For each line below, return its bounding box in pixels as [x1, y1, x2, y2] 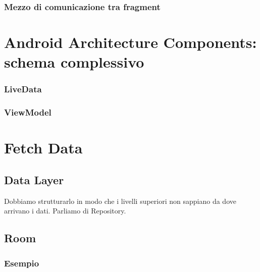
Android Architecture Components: [4, 32, 257, 52]
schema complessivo [4, 51, 144, 72]
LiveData [4, 83, 42, 95]
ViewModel [4, 106, 51, 119]
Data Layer [4, 172, 64, 187]
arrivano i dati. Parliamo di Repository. [4, 205, 126, 216]
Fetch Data [4, 137, 83, 158]
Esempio [4, 256, 39, 269]
